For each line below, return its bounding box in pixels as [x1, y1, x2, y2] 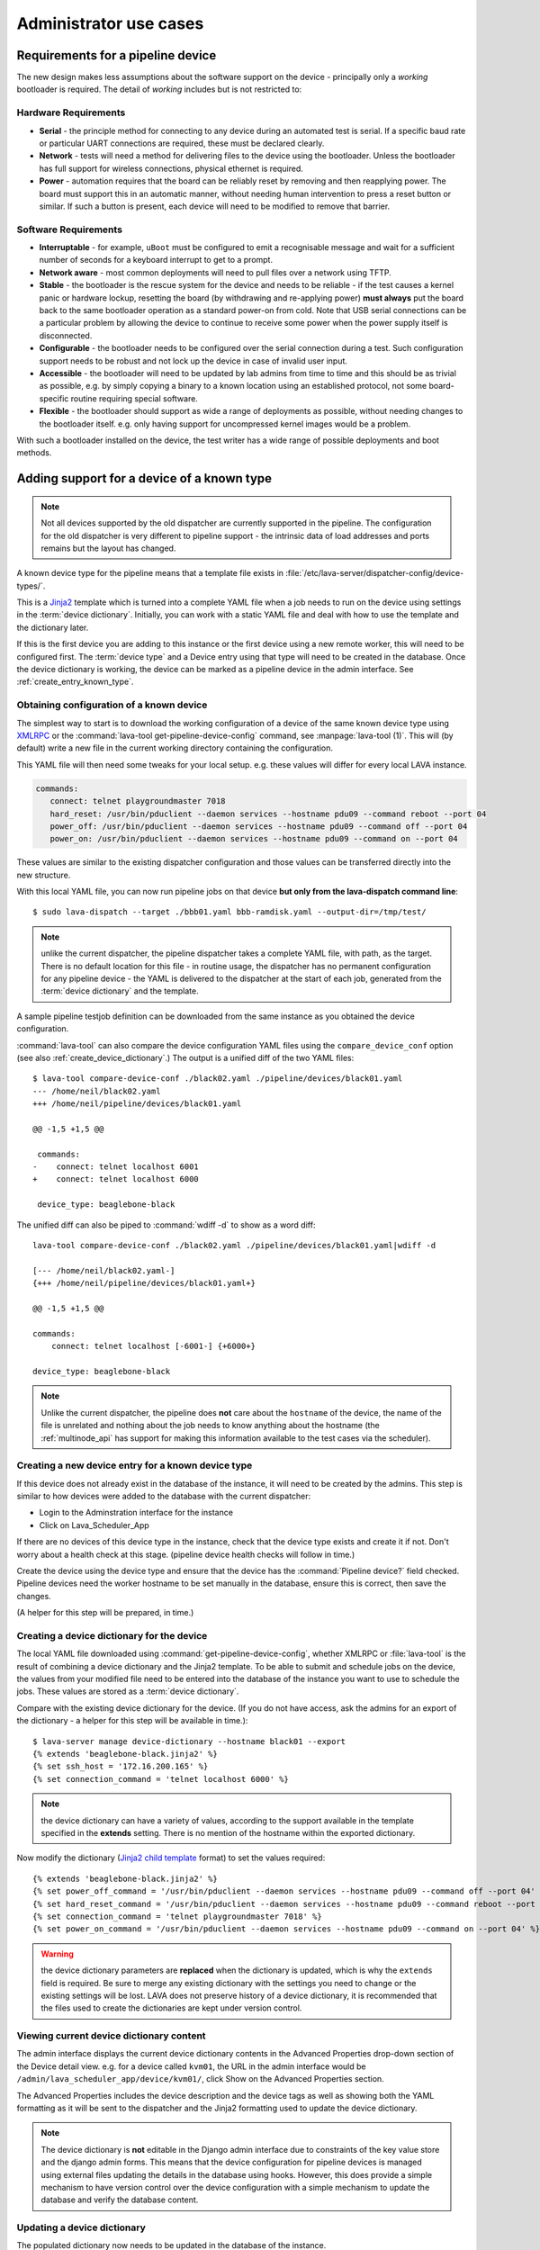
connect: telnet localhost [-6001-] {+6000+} [50, 1341, 256, 1352]
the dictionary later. [16, 622, 89, 633]
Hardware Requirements [16, 106, 126, 119]
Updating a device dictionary [16, 2221, 146, 2234]
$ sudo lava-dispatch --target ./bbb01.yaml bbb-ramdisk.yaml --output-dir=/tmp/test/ [32, 907, 427, 917]
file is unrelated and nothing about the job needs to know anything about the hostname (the [40, 1420, 380, 1431]
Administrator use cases [16, 13, 204, 33]
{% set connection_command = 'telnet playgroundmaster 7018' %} [32, 1911, 323, 1921]
